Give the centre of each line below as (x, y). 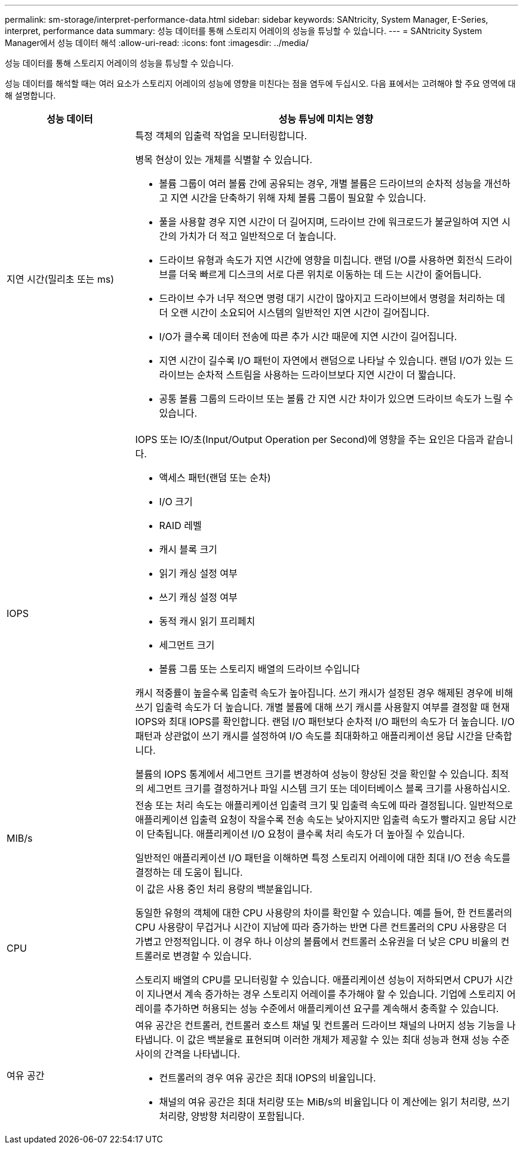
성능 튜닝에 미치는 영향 (326, 119)
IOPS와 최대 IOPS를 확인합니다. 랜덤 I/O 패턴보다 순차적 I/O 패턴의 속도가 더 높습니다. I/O (325, 722)
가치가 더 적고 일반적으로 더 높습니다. (258, 236)
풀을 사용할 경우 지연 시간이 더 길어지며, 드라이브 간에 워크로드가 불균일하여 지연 (329, 222)
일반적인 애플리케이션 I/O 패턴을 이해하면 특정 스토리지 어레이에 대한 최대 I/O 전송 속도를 (323, 858)
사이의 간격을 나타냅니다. (188, 1054)
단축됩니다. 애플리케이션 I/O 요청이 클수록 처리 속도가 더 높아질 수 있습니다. (306, 834)
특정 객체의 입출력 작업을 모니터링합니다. (221, 136)
